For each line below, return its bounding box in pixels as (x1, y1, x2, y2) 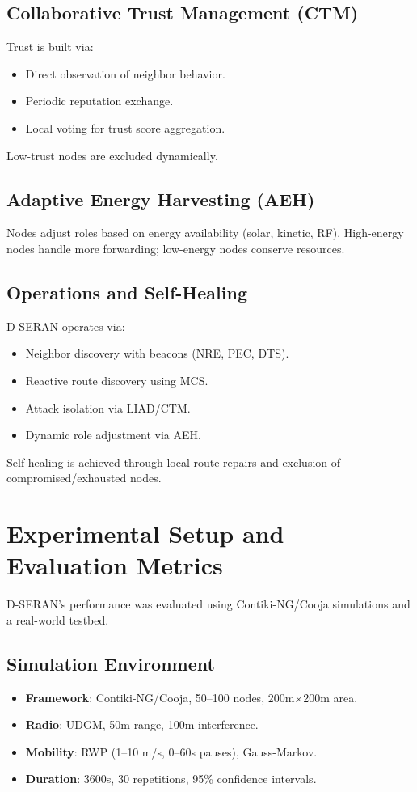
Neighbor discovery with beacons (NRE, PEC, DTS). (25, 345, 289, 362)
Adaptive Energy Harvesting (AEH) (6, 186, 315, 211)
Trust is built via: (6, 38, 94, 55)
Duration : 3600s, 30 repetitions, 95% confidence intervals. (25, 770, 317, 787)
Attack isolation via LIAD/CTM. (25, 399, 191, 416)
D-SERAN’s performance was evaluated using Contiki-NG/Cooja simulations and (6, 595, 411, 612)
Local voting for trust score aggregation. (25, 119, 225, 136)
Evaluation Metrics (6, 548, 223, 582)
